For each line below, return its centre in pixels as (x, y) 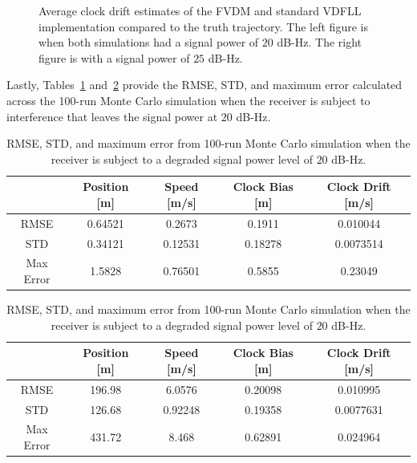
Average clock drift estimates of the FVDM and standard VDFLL (200, 10)
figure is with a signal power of (114, 57)
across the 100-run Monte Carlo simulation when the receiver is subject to (188, 100)
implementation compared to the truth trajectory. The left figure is (203, 26)
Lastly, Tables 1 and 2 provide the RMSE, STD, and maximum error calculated (204, 85)
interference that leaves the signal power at (112, 116)
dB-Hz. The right (320, 42)
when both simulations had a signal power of (149, 42)
